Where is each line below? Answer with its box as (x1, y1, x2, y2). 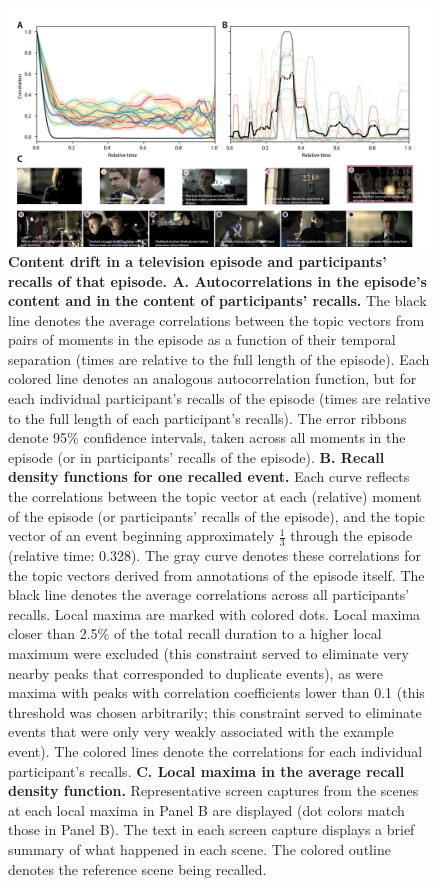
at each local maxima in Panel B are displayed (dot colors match (8, 799, 405, 820)
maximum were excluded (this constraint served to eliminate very (8, 643, 409, 664)
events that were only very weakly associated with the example (8, 721, 394, 742)
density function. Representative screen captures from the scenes (8, 780, 419, 801)
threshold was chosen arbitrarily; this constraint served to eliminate (8, 701, 422, 722)
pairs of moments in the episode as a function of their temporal (8, 329, 396, 350)
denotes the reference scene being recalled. (8, 858, 267, 879)
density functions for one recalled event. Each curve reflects (8, 466, 410, 487)
